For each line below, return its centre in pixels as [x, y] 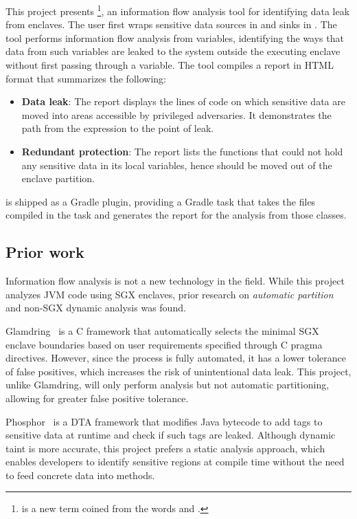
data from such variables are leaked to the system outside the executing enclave [173, 51]
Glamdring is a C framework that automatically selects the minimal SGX [162, 330]
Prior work [45, 252]
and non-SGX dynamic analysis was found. [96, 308]
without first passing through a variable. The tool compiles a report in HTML [170, 65]
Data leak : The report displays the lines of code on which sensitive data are [183, 101]
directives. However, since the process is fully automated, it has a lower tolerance [176, 358]
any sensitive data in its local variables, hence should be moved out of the [177, 165]
